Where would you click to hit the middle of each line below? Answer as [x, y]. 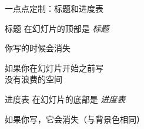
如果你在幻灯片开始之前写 [54, 67]
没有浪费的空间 [34, 79]
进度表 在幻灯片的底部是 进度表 [65, 99]
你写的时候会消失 [38, 48]
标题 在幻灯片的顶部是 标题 [57, 28]
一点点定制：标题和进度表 [54, 8]
